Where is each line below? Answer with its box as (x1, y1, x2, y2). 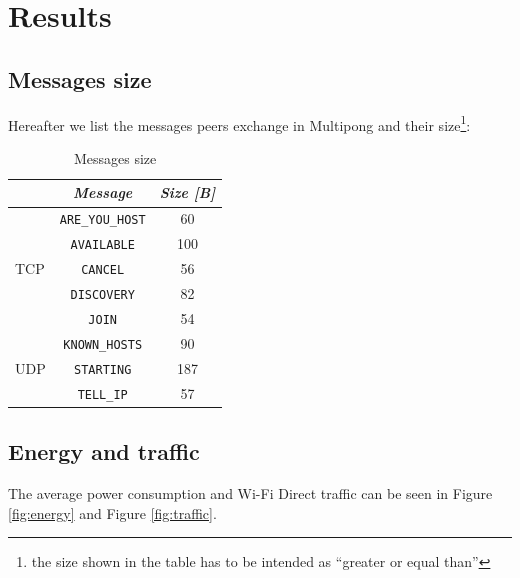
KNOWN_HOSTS (63, 337, 143, 352)
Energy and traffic (8, 436, 200, 467)
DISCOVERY (70, 287, 135, 302)
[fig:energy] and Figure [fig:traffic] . (8, 502, 217, 523)
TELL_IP (77, 387, 128, 402)
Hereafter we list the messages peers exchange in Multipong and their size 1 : (8, 111, 471, 135)
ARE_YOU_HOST (59, 213, 146, 228)
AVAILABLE (70, 238, 135, 253)
